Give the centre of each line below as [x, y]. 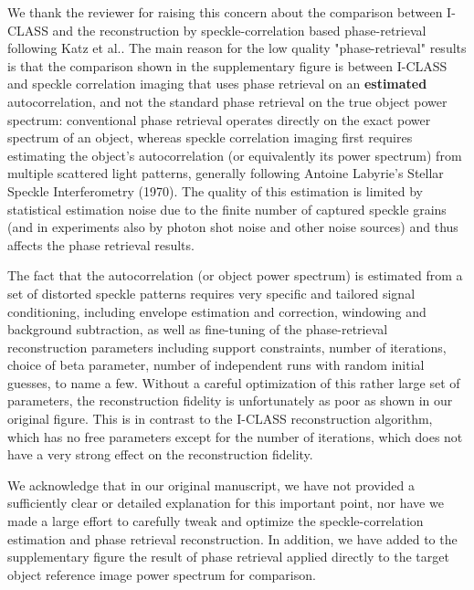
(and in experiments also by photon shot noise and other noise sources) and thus [233, 227]
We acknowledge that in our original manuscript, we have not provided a [211, 485]
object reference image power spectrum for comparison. [162, 574]
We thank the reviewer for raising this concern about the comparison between [225, 12]
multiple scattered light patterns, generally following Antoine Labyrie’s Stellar [226, 173]
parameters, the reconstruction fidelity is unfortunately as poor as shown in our [230, 400]
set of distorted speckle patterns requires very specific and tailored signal [211, 293]
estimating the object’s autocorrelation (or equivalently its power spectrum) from [235, 155]
